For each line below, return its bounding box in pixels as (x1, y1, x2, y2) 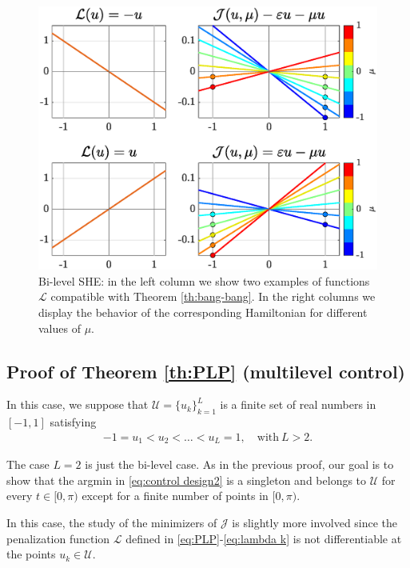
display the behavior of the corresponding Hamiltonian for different (38, 303, 368, 320)
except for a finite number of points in (82, 487, 269, 504)
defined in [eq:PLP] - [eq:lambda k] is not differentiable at (125, 530, 402, 546)
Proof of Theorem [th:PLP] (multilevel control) (6, 358, 405, 383)
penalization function (6, 530, 110, 546)
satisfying (50, 414, 97, 430)
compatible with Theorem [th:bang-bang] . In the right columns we (50, 288, 376, 305)
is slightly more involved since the (232, 514, 398, 530)
